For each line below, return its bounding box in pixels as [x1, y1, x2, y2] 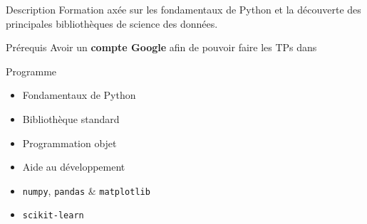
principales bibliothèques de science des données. [6, 16, 218, 31]
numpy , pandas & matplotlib [22, 183, 150, 198]
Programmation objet [22, 135, 117, 150]
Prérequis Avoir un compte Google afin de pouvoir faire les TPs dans [6, 40, 317, 55]
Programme [6, 63, 57, 78]
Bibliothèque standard [22, 111, 120, 126]
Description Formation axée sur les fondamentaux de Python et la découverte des [6, 2, 361, 16]
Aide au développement [22, 159, 125, 174]
